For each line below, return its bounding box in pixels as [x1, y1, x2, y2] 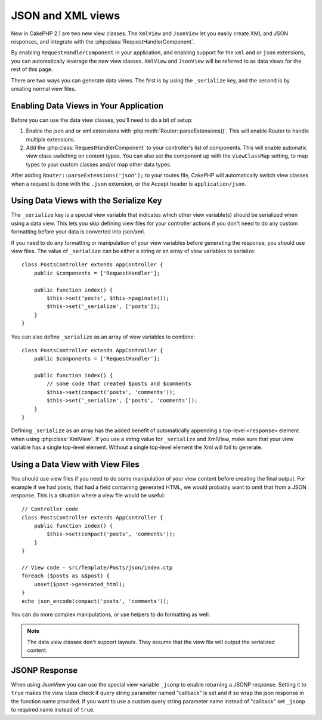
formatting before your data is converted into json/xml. [11, 228, 145, 235]
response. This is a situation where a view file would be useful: [11, 491, 165, 499]
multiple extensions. [26, 136, 76, 143]
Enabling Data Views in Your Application [11, 100, 164, 110]
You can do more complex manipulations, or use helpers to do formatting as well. [11, 611, 210, 618]
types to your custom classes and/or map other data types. [26, 161, 172, 168]
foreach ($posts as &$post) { [21, 573, 110, 579]
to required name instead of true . [11, 706, 95, 713]
